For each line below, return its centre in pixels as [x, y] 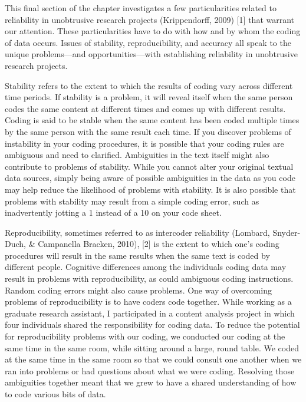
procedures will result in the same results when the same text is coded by [137, 255]
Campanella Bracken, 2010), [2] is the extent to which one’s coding [159, 244]
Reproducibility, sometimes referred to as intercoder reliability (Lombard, [137, 232]
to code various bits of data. [55, 394]
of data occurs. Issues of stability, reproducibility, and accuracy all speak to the [148, 42]
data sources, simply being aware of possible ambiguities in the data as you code [150, 178]
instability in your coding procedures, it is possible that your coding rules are [144, 143]
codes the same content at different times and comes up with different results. [145, 108]
